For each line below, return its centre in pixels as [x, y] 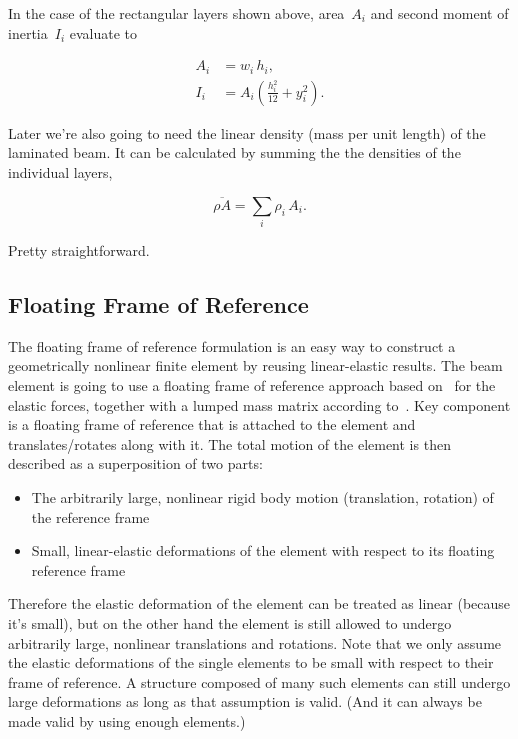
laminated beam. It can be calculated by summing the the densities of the [234, 152]
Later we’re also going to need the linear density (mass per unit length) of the [247, 132]
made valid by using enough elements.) [127, 720]
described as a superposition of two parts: [135, 463]
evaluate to [103, 32]
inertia [28, 32]
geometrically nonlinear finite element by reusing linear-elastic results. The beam [255, 365]
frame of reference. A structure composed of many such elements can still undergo [259, 681]
